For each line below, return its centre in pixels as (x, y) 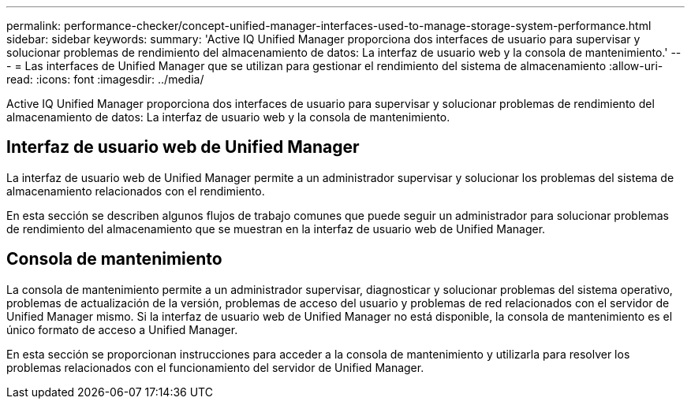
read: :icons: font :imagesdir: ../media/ (105, 79)
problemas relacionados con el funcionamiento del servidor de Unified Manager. (215, 367)
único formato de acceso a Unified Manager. (122, 329)
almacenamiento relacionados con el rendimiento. (136, 191)
